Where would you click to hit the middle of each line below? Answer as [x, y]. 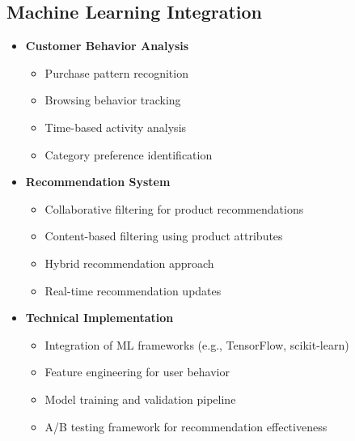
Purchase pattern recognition [116, 72]
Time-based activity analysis [116, 127]
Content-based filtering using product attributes [164, 236]
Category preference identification [129, 154]
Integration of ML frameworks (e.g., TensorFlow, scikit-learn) [197, 344]
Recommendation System [98, 182]
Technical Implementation [99, 318]
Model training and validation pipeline [140, 399]
